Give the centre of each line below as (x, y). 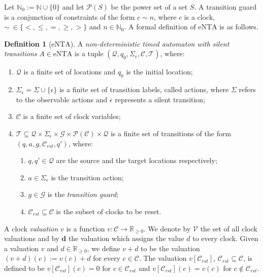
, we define (104, 248)
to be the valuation (170, 248)
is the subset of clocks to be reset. (109, 211)
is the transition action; (87, 177)
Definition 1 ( (28, 43)
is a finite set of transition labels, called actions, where (144, 89)
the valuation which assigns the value (126, 238)
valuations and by (32, 238)
